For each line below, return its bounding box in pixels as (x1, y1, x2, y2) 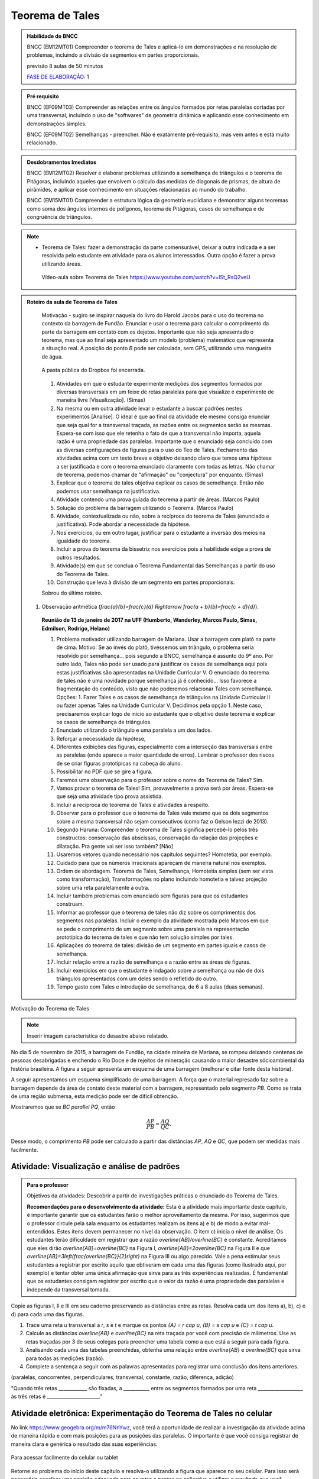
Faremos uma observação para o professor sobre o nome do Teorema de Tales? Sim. (56, 776, 264, 783)
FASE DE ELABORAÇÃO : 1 (27, 73, 89, 80)
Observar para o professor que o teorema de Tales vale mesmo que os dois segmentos (56, 809, 269, 816)
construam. (56, 900, 84, 908)
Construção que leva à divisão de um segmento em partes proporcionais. (56, 579, 236, 586)
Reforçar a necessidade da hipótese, (56, 735, 146, 742)
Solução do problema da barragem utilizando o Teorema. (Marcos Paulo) (56, 504, 234, 511)
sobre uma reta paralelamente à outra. (56, 884, 150, 891)
